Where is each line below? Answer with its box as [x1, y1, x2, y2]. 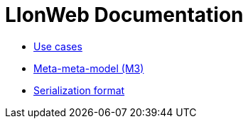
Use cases [33, 40, 82, 52]
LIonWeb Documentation [5, 3, 244, 27]
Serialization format [33, 84, 125, 96]
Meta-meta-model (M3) [33, 62, 144, 74]
